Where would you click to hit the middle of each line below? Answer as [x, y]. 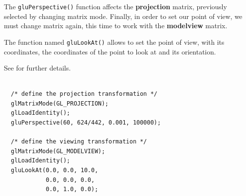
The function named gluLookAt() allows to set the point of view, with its [114, 42]
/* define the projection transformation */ [84, 94]
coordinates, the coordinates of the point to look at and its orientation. [110, 51]
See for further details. [38, 68]
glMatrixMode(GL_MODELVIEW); [58, 151]
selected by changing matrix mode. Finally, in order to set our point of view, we [123, 16]
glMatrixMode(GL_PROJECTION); [60, 103]
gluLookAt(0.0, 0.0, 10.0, [55, 170]
